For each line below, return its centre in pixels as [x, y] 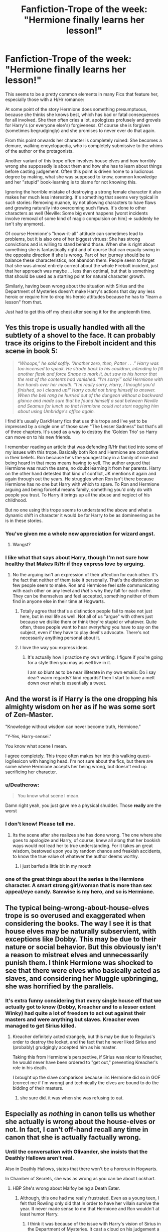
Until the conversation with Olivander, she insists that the [76, 1152]
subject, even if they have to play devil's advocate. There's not [85, 633]
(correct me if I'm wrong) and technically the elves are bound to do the [86, 1083]
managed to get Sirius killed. [41, 1025]
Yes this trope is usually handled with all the [75, 328]
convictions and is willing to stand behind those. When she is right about [80, 244]
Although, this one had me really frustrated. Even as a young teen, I [90, 1198]
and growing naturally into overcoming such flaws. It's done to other [76, 208]
